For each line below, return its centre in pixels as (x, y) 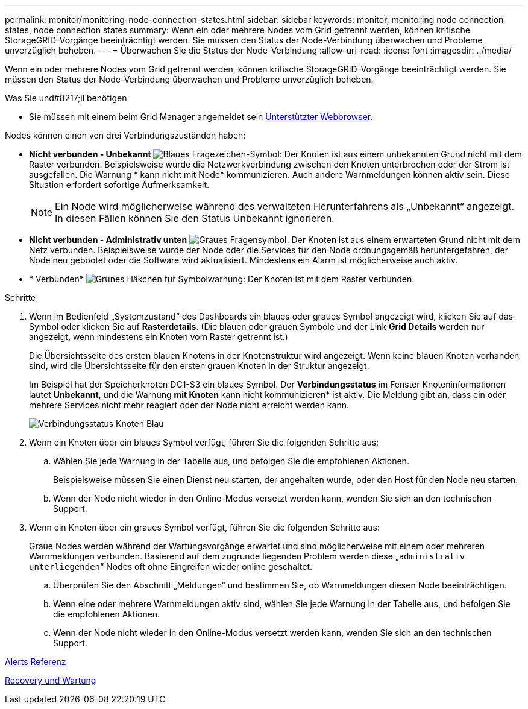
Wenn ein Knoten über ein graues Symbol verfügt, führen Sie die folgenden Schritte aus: (205, 527)
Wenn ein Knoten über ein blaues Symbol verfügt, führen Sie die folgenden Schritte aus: (204, 442)
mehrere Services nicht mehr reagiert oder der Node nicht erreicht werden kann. (189, 405)
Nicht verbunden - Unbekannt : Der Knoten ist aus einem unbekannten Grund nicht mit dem (275, 154)
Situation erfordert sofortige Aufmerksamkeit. (119, 185)
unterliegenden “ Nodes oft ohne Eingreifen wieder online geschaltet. (171, 566)
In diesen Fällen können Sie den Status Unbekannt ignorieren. (195, 218)
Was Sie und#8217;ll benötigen (66, 98)
